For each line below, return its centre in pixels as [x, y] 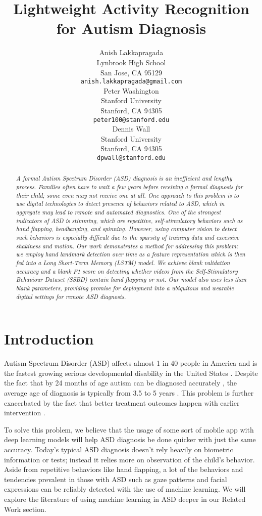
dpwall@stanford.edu [131, 158]
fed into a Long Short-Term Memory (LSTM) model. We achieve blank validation [123, 262]
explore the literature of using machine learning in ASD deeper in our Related [125, 499]
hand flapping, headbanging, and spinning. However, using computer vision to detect [126, 229]
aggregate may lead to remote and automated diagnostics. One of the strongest [118, 212]
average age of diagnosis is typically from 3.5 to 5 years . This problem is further [129, 392]
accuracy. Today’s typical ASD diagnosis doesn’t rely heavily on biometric [119, 449]
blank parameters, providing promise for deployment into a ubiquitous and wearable [125, 288]
